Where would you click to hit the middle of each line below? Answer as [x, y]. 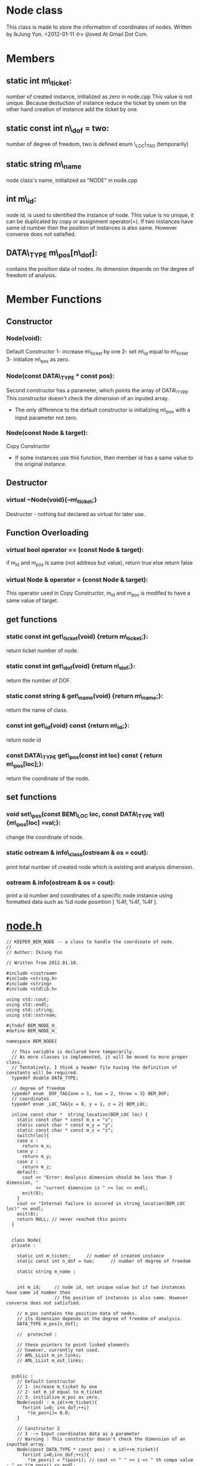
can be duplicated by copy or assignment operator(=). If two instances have [100, 221]
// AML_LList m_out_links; [50, 1360]
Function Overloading [47, 533]
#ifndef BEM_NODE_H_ [32, 1025]
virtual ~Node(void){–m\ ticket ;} [52, 501]
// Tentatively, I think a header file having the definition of [95, 1067]
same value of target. [32, 601]
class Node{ [27, 1240]
